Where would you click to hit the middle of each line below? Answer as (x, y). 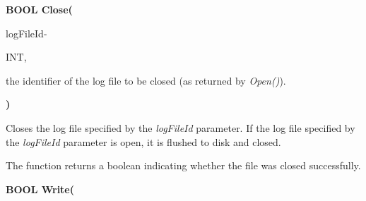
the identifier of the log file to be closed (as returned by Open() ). (146, 80)
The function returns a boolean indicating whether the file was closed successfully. (183, 165)
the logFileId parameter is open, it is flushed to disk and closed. (143, 141)
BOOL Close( (39, 9)
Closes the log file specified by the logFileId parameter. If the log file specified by (181, 127)
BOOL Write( (40, 189)
